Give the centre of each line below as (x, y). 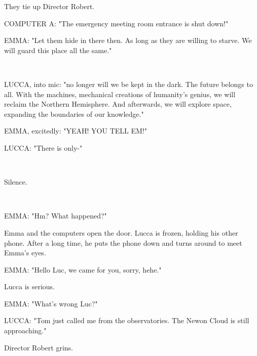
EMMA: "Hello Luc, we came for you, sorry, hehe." (83, 269)
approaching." (25, 330)
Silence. (16, 182)
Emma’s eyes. (25, 253)
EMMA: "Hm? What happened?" (56, 216)
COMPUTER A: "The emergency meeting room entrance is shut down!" (116, 23)
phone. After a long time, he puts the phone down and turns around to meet (123, 242)
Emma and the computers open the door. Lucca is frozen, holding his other (121, 232)
